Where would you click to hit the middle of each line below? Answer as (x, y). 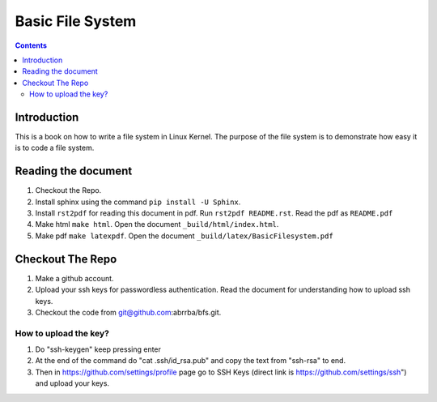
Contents (31, 45)
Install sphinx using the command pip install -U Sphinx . (138, 202)
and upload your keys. (72, 383)
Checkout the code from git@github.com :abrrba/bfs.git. (128, 312)
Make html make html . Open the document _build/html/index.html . (157, 225)
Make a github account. (74, 278)
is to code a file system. (55, 148)
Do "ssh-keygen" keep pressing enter (98, 349)
